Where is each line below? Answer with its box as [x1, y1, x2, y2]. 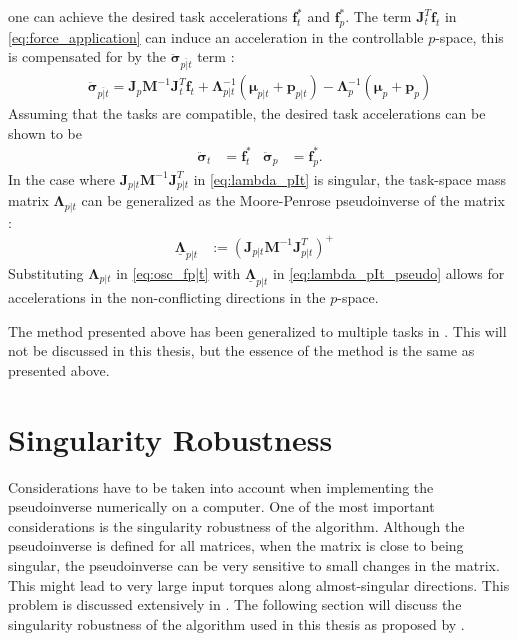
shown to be [8, 122, 82, 143]
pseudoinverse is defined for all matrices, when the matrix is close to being [8, 535, 464, 556]
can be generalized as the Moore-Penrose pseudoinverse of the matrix [81, 190, 505, 211]
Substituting [8, 263, 84, 284]
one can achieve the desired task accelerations [8, 6, 288, 26]
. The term [345, 6, 412, 26]
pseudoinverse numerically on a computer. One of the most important [8, 496, 435, 517]
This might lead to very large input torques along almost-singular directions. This [8, 574, 510, 595]
